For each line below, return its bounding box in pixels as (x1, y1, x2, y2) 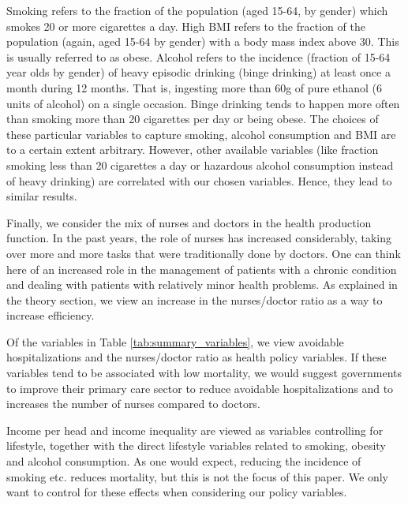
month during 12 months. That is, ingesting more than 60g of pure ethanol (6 (6, 79, 382, 95)
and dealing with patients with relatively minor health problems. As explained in (6, 276, 398, 293)
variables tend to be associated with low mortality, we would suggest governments (6, 365, 402, 381)
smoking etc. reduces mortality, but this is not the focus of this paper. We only (6, 468, 388, 484)
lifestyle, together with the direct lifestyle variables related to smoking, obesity (6, 437, 386, 454)
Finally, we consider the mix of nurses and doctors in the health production (6, 214, 372, 230)
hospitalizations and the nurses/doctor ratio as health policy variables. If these (6, 349, 387, 365)
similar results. (6, 188, 77, 204)
